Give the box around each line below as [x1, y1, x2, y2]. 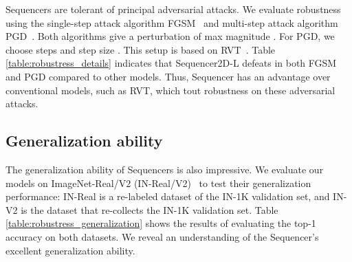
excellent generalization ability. [5, 243, 135, 257]
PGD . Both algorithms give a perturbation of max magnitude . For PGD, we [5, 29, 335, 43]
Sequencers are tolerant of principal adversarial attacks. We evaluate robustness [5, 2, 341, 16]
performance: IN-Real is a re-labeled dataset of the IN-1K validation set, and [5, 189, 330, 204]
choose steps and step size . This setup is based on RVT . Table [5, 42, 276, 56]
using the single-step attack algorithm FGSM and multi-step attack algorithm [5, 15, 338, 30]
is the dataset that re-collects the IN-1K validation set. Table [21, 202, 278, 217]
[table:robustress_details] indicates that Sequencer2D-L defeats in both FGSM [5, 56, 337, 70]
